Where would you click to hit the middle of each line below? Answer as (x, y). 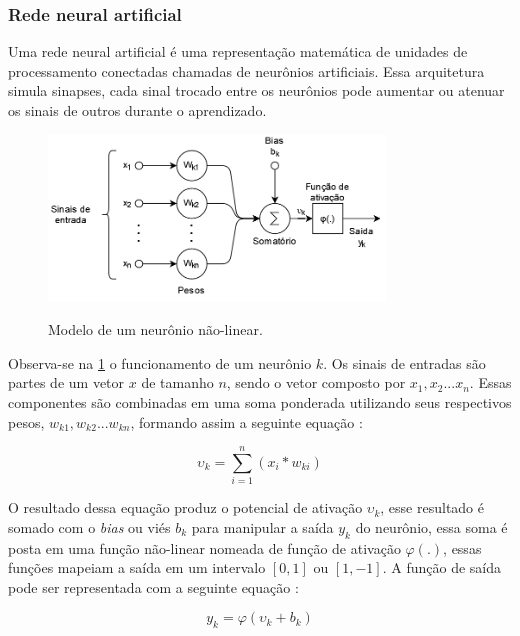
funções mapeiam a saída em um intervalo (137, 567)
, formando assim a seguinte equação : (246, 421)
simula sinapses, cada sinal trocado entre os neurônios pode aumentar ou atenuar (256, 90)
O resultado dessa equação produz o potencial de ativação (185, 507)
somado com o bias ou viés (89, 526)
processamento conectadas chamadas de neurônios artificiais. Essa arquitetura (246, 70)
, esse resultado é (432, 507)
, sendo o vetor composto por (316, 382)
